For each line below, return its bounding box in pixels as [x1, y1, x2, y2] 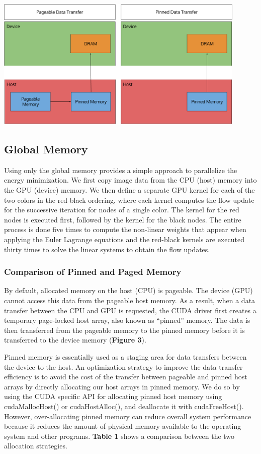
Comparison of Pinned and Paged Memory [4, 265, 182, 278]
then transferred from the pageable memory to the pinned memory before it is [4, 324, 245, 335]
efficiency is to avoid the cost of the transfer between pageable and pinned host [4, 371, 247, 382]
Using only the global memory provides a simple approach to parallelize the [4, 164, 237, 175]
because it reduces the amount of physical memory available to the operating [4, 421, 241, 431]
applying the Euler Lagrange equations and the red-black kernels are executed [4, 234, 244, 244]
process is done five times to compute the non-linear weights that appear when [4, 224, 246, 235]
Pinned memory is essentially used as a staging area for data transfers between [4, 351, 247, 362]
